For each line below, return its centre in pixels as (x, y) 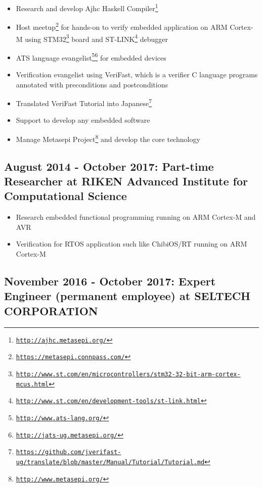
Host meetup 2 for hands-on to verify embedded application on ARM (122, 26)
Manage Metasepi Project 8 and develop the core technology (108, 138)
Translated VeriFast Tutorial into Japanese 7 (84, 102)
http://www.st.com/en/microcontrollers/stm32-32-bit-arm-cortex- (128, 374)
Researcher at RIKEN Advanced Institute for (126, 181)
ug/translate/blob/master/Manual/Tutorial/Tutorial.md (110, 462)
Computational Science (65, 196)
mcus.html (32, 384)
